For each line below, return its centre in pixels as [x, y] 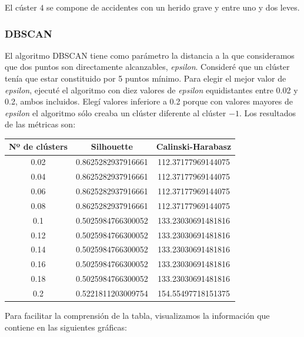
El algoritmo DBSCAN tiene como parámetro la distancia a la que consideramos [150, 55]
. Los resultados [267, 112]
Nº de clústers [38, 146]
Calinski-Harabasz [194, 146]
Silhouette [112, 146]
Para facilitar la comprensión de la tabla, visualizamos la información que [137, 315]
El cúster [21, 7]
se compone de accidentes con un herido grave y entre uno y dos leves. [173, 7]
